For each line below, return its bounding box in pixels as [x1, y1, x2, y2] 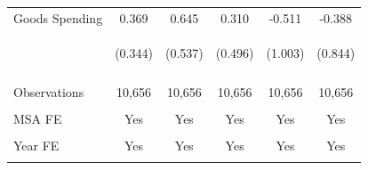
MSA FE [13, 109, 62, 127]
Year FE [13, 135, 60, 154]
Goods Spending [13, 8, 103, 27]
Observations [13, 82, 84, 101]
